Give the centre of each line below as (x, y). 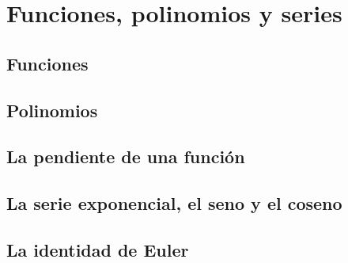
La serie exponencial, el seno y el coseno (174, 203)
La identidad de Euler (98, 249)
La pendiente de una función (126, 156)
